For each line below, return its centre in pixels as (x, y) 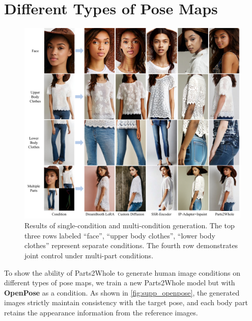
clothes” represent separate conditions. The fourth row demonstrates (131, 245)
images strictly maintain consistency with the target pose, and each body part (126, 302)
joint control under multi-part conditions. (89, 255)
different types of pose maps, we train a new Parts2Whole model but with (120, 283)
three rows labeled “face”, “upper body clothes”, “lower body (120, 235)
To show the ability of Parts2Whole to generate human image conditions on (122, 272)
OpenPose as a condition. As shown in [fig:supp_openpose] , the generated (122, 292)
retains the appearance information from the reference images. (101, 312)
